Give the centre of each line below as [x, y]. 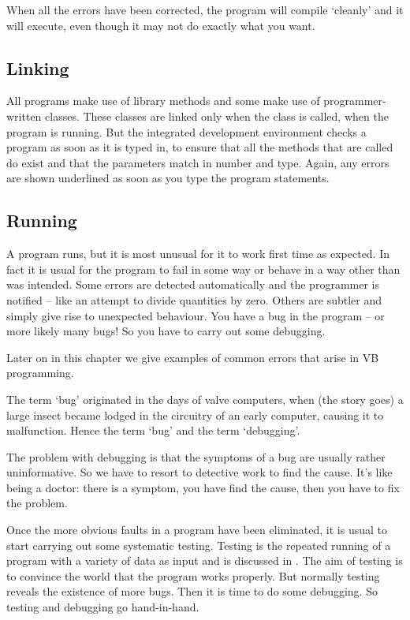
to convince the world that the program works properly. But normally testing [193, 575]
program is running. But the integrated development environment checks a [186, 131]
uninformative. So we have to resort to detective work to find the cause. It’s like [199, 472]
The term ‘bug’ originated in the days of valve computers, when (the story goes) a [205, 399]
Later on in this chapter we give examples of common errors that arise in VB [193, 357]
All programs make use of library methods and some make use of [163, 101]
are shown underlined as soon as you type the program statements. [168, 178]
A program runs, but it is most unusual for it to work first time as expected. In [198, 254]
